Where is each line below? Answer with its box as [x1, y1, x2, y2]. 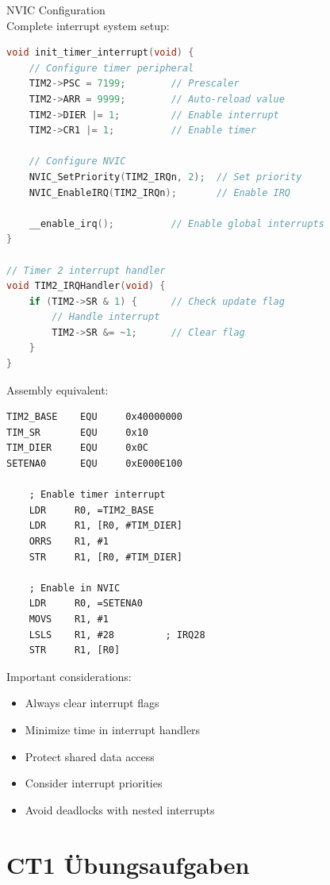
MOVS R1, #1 [29, 613, 109, 625]
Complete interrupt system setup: [6, 17, 170, 33]
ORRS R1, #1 [29, 536, 109, 547]
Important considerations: [6, 668, 132, 684]
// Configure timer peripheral [29, 62, 194, 74]
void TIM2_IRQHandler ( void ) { [6, 280, 166, 292]
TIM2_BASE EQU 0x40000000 [6, 411, 182, 423]
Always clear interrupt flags [25, 695, 159, 711]
